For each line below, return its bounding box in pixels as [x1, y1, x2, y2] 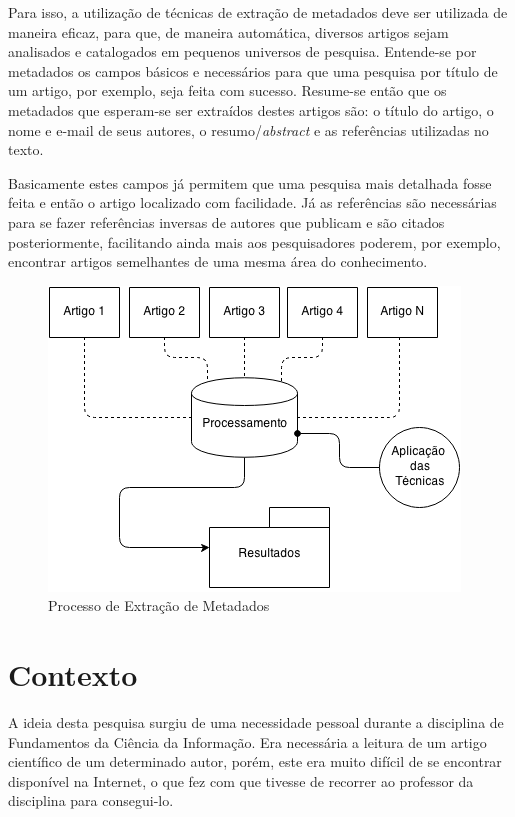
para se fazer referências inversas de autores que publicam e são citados [8, 211, 445, 232]
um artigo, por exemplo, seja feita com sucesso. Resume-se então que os [8, 80, 447, 101]
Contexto [8, 654, 138, 695]
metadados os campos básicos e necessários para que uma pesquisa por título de [8, 60, 498, 81]
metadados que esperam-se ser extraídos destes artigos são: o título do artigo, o [8, 99, 494, 120]
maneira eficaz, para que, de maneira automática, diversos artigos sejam [8, 21, 449, 42]
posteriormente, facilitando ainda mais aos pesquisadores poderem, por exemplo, [8, 231, 501, 252]
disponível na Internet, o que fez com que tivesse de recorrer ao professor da [8, 770, 474, 791]
